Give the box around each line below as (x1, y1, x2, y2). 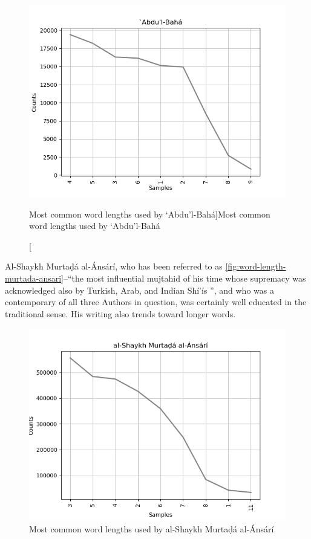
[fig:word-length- (225, 260, 286, 273)
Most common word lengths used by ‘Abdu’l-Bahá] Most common (29, 207, 270, 220)
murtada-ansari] (5, 271, 64, 284)
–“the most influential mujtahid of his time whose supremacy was (64, 271, 306, 284)
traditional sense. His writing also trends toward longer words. (5, 307, 236, 320)
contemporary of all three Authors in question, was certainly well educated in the (5, 295, 307, 308)
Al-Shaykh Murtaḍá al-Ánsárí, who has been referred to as (5, 260, 223, 273)
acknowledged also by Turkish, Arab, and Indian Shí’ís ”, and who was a (5, 283, 274, 296)
